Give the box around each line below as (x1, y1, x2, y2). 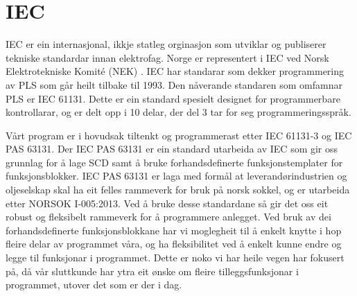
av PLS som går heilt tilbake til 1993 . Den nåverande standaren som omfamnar (6, 77, 342, 92)
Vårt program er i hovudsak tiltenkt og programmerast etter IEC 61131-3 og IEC (6, 128, 352, 142)
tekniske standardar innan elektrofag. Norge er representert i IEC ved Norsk (6, 50, 329, 64)
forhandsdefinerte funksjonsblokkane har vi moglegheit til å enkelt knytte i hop (6, 223, 342, 237)
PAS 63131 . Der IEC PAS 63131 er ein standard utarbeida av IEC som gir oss (6, 141, 338, 156)
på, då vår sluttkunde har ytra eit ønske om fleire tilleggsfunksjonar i (6, 263, 299, 278)
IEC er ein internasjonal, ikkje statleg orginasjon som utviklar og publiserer (6, 37, 326, 51)
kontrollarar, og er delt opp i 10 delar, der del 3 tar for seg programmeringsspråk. (6, 105, 351, 119)
